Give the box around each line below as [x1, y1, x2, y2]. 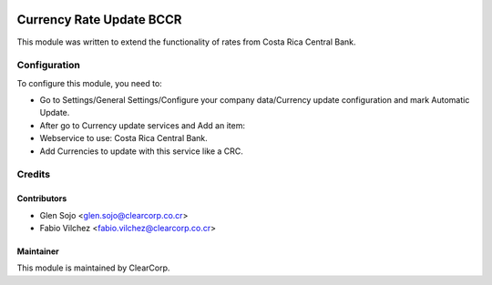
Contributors [16, 193, 67, 204]
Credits [16, 168, 50, 181]
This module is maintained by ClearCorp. [16, 262, 170, 273]
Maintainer [16, 246, 59, 257]
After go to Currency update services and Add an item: [39, 119, 246, 131]
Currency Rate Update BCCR [16, 12, 182, 27]
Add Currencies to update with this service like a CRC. [39, 146, 243, 157]
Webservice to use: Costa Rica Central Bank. [39, 133, 209, 144]
